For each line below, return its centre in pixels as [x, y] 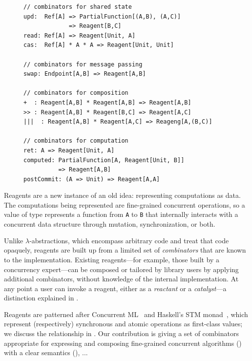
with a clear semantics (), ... [46, 352]
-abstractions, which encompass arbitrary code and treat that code [129, 240]
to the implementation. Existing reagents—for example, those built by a [112, 259]
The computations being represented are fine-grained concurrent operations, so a [125, 204]
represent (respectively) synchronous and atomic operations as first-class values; [123, 324]
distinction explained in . [41, 298]
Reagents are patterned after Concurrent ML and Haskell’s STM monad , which [126, 314]
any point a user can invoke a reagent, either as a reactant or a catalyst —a [115, 288]
